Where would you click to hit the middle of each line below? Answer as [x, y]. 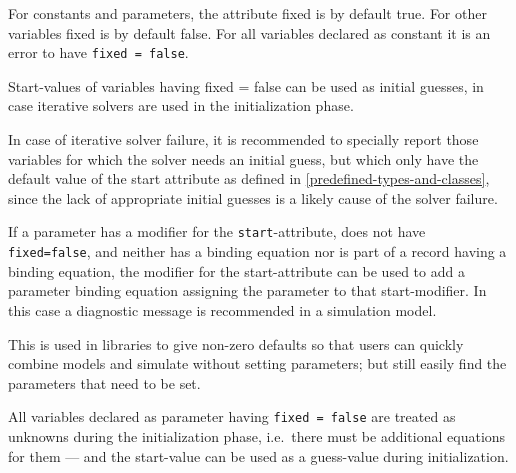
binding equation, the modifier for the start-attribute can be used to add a [236, 270]
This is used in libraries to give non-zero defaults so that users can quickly [236, 343]
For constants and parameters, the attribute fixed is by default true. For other [247, 13]
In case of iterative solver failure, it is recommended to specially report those [243, 139]
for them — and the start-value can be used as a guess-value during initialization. [258, 455]
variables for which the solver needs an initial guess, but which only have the [243, 158]
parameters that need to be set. [104, 382]
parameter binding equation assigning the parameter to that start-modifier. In [247, 290]
